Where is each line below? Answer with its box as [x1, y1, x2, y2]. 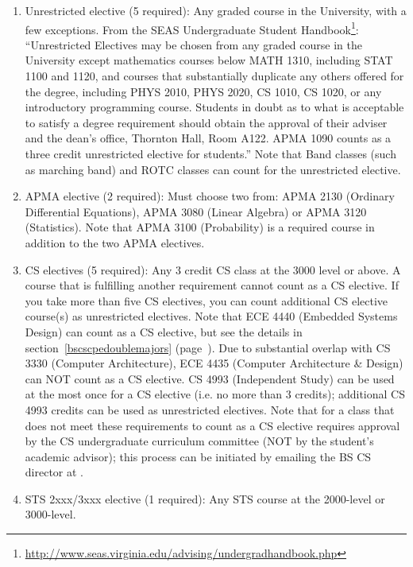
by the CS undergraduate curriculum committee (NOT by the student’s [25, 433, 374, 449]
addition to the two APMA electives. [25, 234, 205, 250]
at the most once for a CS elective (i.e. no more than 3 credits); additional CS [25, 386, 405, 402]
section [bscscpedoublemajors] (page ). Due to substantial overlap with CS [25, 339, 391, 355]
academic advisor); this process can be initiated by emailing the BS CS [25, 448, 372, 464]
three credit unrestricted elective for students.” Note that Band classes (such [25, 146, 396, 161]
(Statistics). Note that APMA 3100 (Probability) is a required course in [25, 219, 375, 235]
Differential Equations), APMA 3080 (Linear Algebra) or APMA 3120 [25, 203, 367, 219]
